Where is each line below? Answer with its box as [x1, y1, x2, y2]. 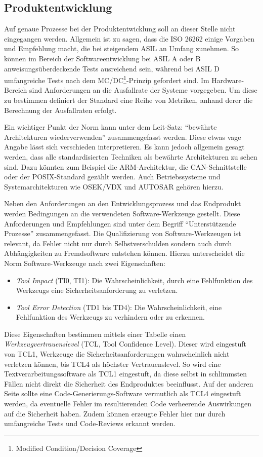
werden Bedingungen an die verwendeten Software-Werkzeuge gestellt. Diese [4, 208, 240, 218]
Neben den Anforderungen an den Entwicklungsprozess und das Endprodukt [4, 198, 241, 209]
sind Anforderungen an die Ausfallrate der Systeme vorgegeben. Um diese [29, 85, 257, 95]
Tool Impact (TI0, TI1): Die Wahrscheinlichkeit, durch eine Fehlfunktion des [16, 275, 253, 285]
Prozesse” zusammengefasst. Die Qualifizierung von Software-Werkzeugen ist [4, 228, 241, 239]
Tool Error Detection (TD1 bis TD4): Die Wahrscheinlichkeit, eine [16, 301, 222, 312]
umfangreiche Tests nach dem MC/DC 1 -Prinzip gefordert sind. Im [4, 73, 209, 85]
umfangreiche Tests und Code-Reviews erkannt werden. [4, 418, 176, 429]
